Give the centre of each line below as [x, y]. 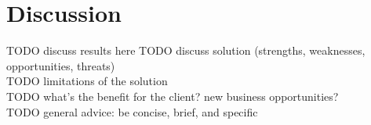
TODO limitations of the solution [87, 81]
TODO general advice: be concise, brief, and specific [132, 111]
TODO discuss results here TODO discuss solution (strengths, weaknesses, [186, 50]
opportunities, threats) [61, 65]
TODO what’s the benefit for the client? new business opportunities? [173, 96]
